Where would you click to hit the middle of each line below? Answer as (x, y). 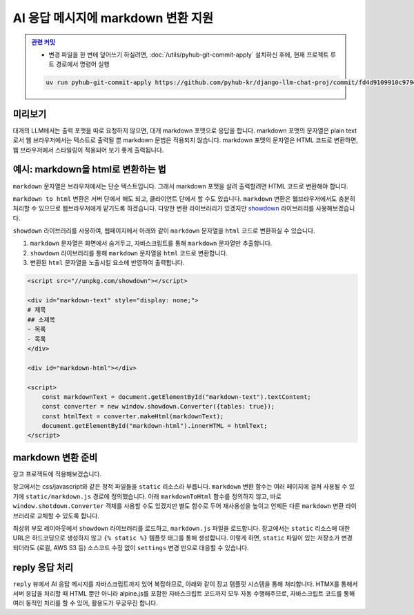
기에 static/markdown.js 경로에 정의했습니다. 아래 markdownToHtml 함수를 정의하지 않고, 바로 (147, 496)
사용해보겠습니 (335, 208)
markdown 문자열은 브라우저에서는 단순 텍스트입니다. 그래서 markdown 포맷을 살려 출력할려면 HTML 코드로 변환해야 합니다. (180, 186)
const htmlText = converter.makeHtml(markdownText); (133, 416)
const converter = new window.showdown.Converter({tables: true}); (158, 407)
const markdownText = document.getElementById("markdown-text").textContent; (177, 397)
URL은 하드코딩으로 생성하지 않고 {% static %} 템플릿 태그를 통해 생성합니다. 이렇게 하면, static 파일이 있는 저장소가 (176, 538)
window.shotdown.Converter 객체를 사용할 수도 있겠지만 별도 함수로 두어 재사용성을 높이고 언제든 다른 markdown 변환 (178, 506)
